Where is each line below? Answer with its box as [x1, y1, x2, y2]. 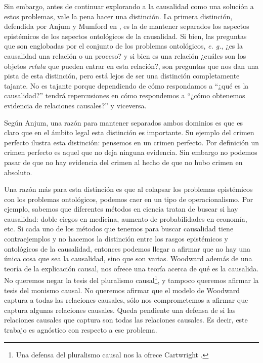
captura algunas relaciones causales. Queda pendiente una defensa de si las [4, 304, 236, 315]
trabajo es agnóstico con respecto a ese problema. [4, 325, 157, 335]
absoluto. [4, 167, 32, 177]
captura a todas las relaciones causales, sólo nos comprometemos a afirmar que [4, 295, 248, 305]
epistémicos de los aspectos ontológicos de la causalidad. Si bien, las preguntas [4, 30, 247, 41]
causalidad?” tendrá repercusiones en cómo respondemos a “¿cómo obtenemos [4, 90, 245, 101]
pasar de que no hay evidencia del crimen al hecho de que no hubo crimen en [4, 156, 243, 167]
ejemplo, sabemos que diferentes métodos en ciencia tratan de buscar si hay [4, 204, 238, 214]
